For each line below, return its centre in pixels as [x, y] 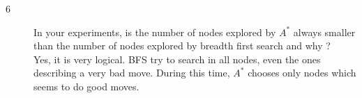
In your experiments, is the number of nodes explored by [155, 32]
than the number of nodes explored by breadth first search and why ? [182, 46]
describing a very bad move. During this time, [132, 73]
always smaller [324, 32]
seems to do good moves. [86, 86]
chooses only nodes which [302, 73]
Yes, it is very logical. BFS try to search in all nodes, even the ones [177, 59]
